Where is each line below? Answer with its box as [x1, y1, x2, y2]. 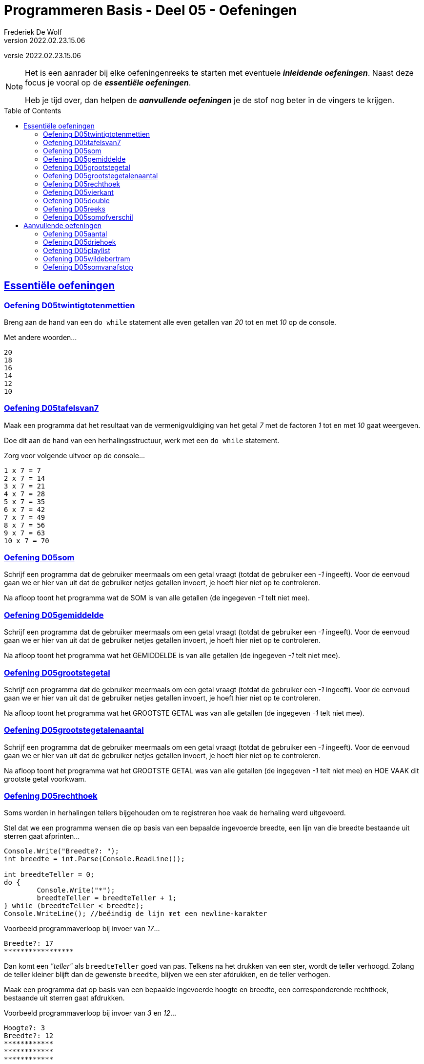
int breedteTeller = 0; [4, 871, 95, 879]
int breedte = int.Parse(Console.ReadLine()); [4, 855, 185, 863]
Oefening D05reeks [43, 204, 105, 213]
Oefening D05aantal [43, 229, 107, 238]
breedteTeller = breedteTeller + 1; [37, 894, 177, 902]
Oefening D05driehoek [43, 237, 116, 246]
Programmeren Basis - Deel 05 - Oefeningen [4, 2, 297, 19]
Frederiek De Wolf [4, 27, 62, 36]
